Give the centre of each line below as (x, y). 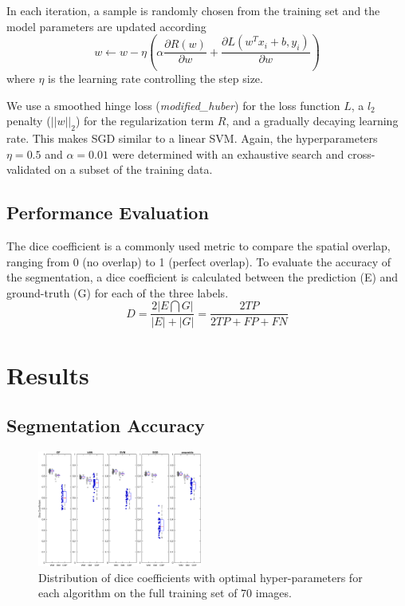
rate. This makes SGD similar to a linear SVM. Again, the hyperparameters (192, 138)
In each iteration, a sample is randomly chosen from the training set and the (193, 10)
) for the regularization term (145, 121)
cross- (362, 153)
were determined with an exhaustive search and (228, 153)
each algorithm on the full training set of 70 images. (165, 593)
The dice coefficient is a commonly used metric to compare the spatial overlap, (199, 246)
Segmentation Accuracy (106, 425)
